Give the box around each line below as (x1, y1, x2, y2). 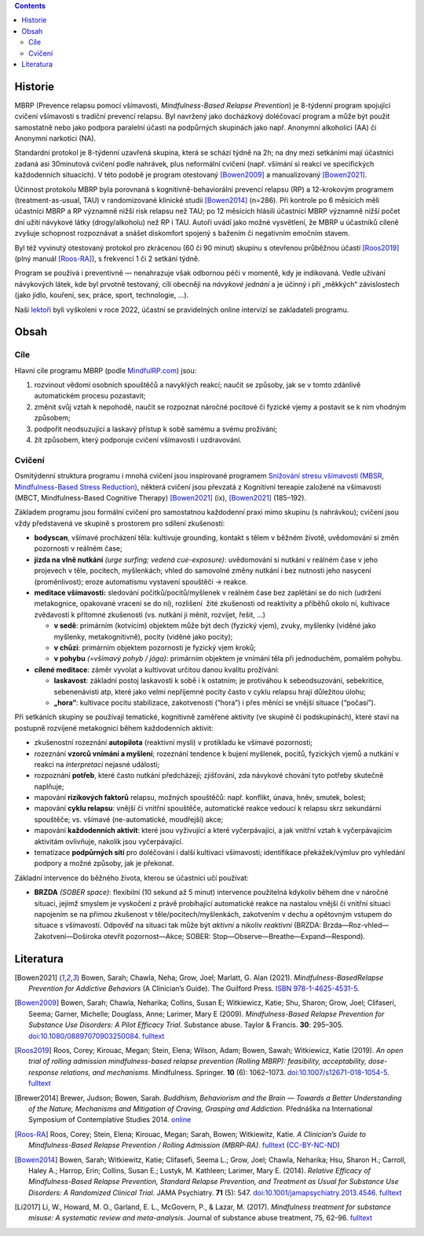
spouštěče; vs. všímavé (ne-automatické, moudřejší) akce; (34, 814, 224, 824)
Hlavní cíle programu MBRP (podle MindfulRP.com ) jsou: (14, 365, 197, 375)
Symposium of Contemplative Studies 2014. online (28, 1115, 192, 1124)
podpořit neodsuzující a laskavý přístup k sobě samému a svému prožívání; (34, 424, 278, 434)
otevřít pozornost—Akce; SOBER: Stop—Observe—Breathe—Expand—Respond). (103, 931, 365, 941)
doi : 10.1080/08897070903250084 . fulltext (28, 1031, 165, 1040)
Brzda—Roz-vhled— (323, 920, 389, 930)
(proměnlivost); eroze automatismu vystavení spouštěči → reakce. (34, 577, 248, 586)
